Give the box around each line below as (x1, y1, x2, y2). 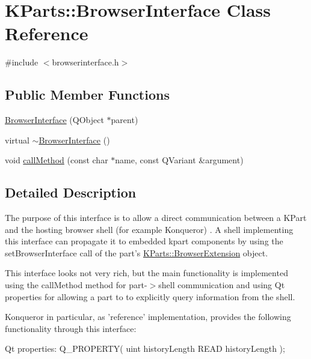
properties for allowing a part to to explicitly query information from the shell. (5, 290, 295, 303)
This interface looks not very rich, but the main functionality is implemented (5, 267, 288, 279)
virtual (5, 133, 29, 146)
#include (5, 56, 38, 68)
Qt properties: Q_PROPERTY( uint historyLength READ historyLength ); (5, 342, 285, 355)
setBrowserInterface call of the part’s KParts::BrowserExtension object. (5, 246, 268, 259)
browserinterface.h (52, 56, 119, 68)
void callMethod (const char (5, 154, 108, 166)
